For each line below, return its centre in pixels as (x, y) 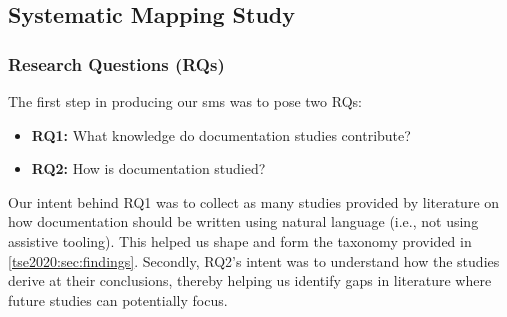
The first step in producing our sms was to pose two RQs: (185, 101)
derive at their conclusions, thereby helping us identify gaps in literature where (250, 280)
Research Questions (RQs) (116, 63)
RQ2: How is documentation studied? (148, 168)
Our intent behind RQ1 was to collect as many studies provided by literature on (254, 201)
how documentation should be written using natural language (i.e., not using (243, 221)
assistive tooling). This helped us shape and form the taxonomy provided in (240, 240)
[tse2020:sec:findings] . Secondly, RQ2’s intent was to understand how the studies (254, 260)
